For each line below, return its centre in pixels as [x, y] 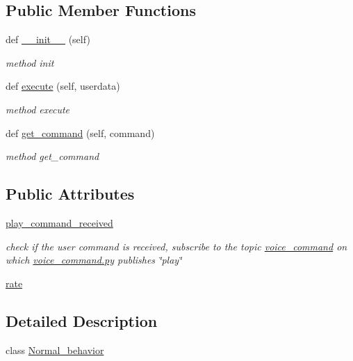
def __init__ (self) [48, 39]
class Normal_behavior [55, 350]
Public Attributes [70, 194]
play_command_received [59, 222]
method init [30, 62]
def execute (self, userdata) [63, 86]
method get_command [52, 156]
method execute [38, 109]
